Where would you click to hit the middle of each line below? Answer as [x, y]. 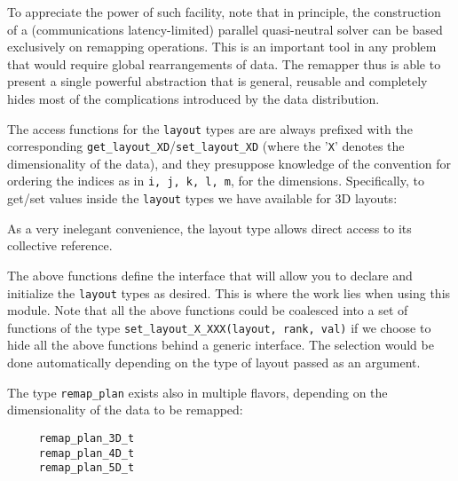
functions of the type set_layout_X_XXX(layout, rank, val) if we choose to [219, 327]
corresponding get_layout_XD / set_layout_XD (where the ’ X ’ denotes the [206, 146]
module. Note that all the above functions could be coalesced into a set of [208, 310]
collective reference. [60, 245]
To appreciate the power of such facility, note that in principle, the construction [224, 12]
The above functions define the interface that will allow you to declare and [210, 275]
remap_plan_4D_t [87, 453]
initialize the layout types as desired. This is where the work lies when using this [229, 292]
